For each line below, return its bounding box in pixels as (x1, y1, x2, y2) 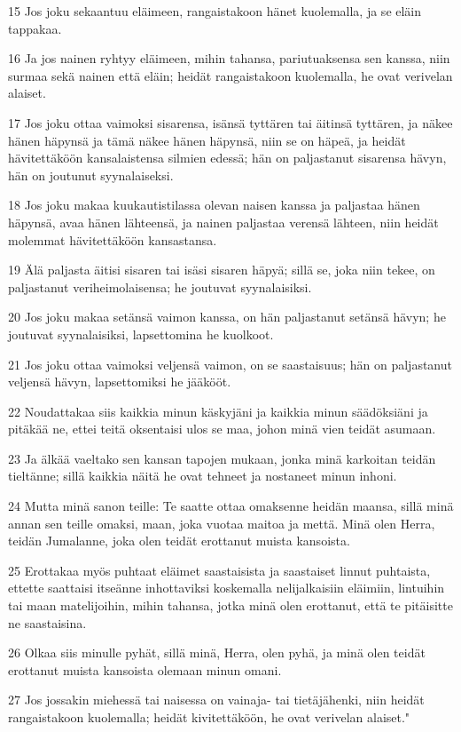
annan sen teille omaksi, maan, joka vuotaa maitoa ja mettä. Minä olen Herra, (8, 513, 435, 532)
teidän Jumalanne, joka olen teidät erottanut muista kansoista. (8, 531, 350, 550)
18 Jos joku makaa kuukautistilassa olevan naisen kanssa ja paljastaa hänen (8, 195, 420, 214)
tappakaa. (8, 19, 62, 37)
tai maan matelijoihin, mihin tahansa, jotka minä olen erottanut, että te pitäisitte (8, 596, 453, 615)
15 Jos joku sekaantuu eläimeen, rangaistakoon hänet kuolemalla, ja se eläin (8, 2, 422, 20)
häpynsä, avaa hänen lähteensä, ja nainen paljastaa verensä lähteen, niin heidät (8, 212, 439, 231)
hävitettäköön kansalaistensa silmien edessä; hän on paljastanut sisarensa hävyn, (8, 148, 447, 167)
